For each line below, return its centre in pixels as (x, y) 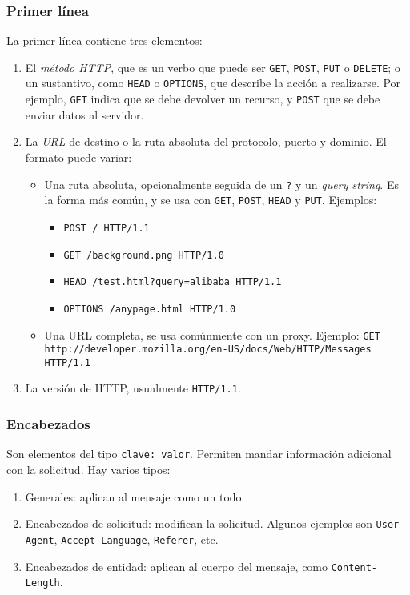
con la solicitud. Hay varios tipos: (88, 469)
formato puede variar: (78, 157)
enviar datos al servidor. (84, 114)
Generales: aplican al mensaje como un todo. (135, 496)
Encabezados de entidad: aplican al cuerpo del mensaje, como (177, 566)
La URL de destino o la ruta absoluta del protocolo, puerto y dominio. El (206, 141)
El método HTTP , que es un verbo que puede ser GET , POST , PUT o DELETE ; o (213, 67)
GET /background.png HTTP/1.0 (144, 255)
